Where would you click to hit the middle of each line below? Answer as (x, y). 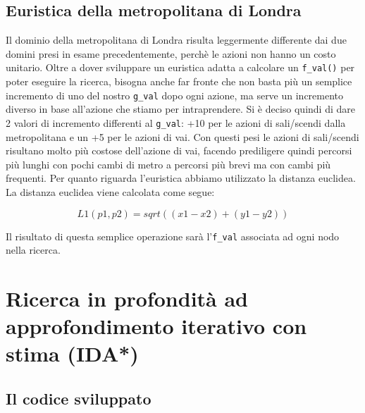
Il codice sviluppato (79, 398)
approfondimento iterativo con (156, 326)
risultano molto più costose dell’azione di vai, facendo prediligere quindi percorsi (179, 150)
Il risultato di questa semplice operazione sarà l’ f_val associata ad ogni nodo (173, 236)
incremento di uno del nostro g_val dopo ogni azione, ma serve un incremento (175, 95)
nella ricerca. (33, 250)
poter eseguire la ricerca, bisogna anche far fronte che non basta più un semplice (179, 81)
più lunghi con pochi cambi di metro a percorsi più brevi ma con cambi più (168, 164)
